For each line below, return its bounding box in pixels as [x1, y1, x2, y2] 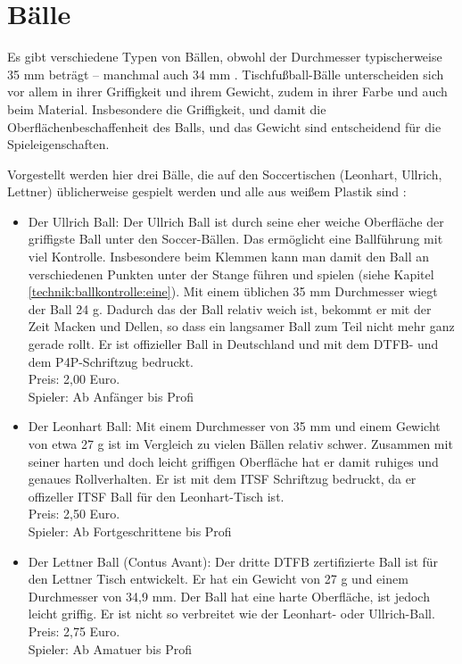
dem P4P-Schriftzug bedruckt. [28, 352, 194, 370]
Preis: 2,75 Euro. [28, 621, 120, 640]
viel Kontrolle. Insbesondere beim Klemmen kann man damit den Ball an [28, 247, 429, 266]
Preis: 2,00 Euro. [28, 369, 120, 388]
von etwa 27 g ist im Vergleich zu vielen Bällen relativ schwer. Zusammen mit [28, 435, 453, 452]
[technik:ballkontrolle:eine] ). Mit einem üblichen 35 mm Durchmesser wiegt [28, 282, 438, 301]
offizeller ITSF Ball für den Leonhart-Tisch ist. [28, 486, 285, 505]
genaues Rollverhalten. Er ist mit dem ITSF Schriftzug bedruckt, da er [28, 469, 417, 488]
